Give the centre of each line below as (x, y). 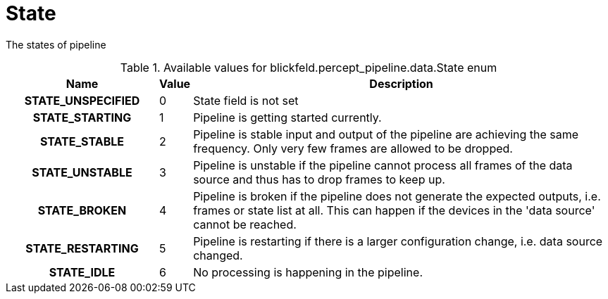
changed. (218, 255)
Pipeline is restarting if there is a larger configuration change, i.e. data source (398, 241)
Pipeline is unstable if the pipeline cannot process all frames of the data (383, 165)
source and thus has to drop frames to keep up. (319, 179)
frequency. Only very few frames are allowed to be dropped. (353, 148)
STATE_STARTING (82, 117)
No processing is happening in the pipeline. (308, 272)
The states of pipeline (56, 44)
